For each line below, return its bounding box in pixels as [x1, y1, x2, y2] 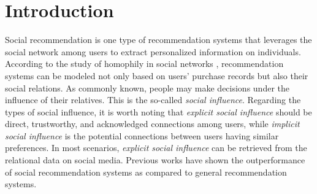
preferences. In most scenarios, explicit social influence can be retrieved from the [5, 141, 307, 154]
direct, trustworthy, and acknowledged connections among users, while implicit [5, 117, 300, 130]
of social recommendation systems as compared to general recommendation [5, 165, 287, 178]
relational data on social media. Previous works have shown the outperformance [5, 153, 305, 166]
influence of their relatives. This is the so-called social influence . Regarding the [5, 93, 301, 106]
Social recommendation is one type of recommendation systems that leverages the [5, 33, 312, 46]
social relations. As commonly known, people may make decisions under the [5, 81, 289, 94]
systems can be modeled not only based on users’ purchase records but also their [5, 69, 308, 82]
